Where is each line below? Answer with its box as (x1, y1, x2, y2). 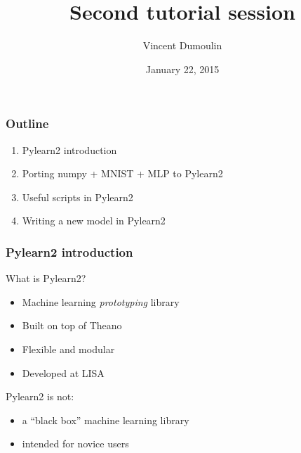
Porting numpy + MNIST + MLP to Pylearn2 (22, 166, 223, 181)
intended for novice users (22, 436, 129, 451)
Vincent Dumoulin (142, 38, 222, 53)
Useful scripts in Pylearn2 (22, 189, 133, 204)
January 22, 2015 (145, 61, 220, 76)
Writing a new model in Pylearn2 (22, 213, 166, 228)
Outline (6, 115, 49, 132)
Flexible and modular (22, 341, 115, 356)
